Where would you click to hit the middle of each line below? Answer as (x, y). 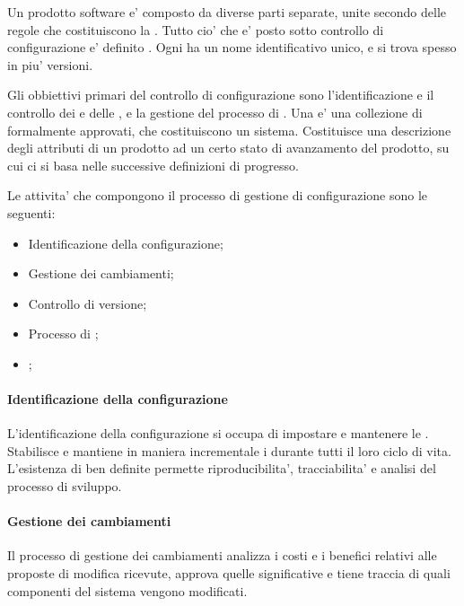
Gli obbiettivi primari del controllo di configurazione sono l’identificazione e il (221, 95)
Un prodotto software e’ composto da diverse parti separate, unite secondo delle (227, 12)
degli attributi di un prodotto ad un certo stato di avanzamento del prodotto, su (228, 148)
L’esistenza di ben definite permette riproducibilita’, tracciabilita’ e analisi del (222, 468)
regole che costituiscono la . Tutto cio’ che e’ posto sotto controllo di (196, 29)
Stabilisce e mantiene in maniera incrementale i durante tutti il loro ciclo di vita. (229, 450)
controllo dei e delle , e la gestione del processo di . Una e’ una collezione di (215, 112)
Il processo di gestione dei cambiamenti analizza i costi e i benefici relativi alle (222, 555)
